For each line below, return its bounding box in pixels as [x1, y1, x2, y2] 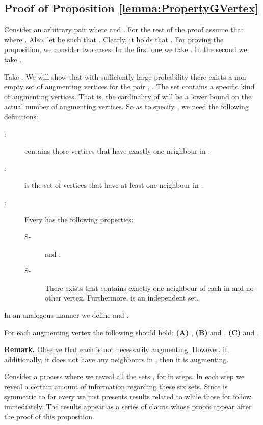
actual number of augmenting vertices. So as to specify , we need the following [4, 101, 249, 112]
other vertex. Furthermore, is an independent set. [45, 292, 199, 303]
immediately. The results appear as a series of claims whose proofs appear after [4, 401, 252, 412]
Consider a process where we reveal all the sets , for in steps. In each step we [4, 371, 245, 382]
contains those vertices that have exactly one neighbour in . [24, 145, 211, 156]
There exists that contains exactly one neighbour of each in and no [45, 282, 254, 293]
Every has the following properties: [24, 214, 134, 224]
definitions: [4, 111, 38, 121]
